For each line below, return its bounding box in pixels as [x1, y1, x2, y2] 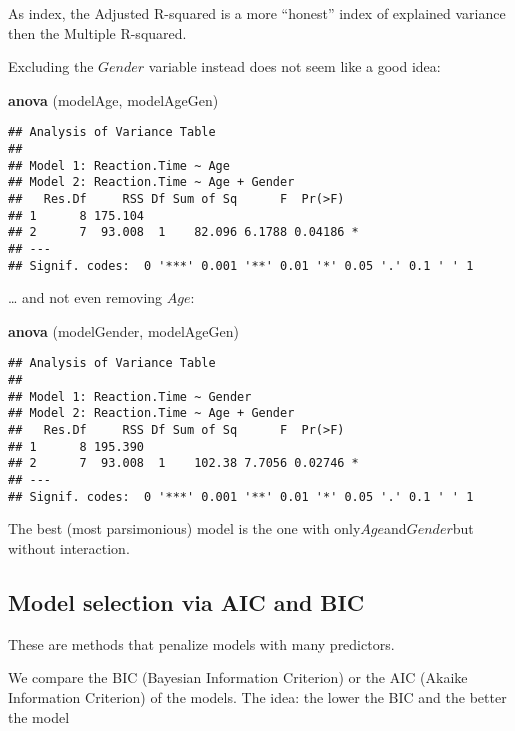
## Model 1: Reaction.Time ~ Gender [8, 389, 252, 404]
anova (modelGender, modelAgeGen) [8, 320, 239, 341]
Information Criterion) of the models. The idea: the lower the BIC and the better [8, 686, 507, 707]
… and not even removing [8, 287, 163, 308]
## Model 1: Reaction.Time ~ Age [8, 158, 230, 173]
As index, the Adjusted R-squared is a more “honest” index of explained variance [8, 3, 506, 23]
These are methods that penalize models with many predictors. [8, 633, 395, 654]
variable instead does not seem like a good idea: [148, 56, 441, 77]
